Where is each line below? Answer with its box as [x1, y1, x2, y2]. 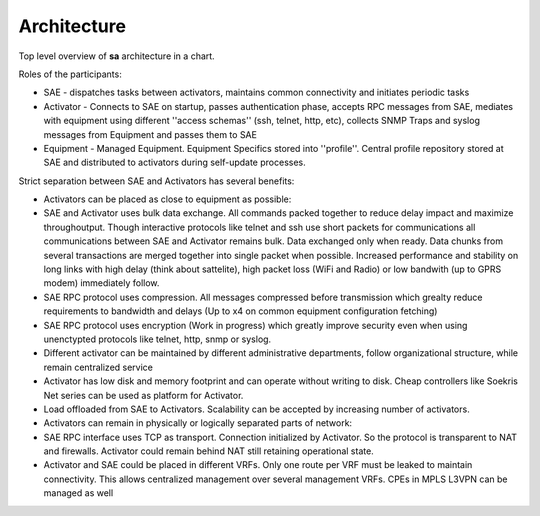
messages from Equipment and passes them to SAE [43, 128, 257, 140]
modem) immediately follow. [43, 277, 160, 289]
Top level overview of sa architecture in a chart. [18, 50, 215, 62]
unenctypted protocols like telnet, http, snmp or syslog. [43, 333, 272, 345]
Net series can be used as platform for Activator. [43, 389, 244, 401]
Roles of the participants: [18, 68, 122, 80]
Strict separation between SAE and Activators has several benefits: [18, 175, 295, 187]
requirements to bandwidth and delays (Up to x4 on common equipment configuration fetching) [43, 305, 438, 317]
